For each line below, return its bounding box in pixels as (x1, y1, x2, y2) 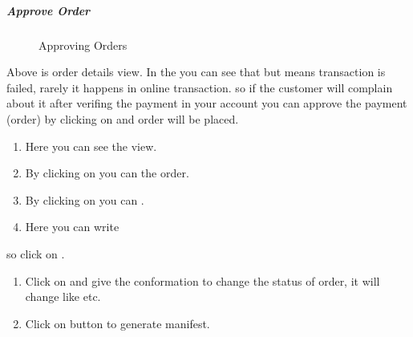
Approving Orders (38, 36, 128, 53)
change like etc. (25, 288, 101, 305)
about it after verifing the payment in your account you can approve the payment (6, 95, 407, 112)
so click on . (6, 245, 65, 262)
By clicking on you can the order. (25, 164, 189, 181)
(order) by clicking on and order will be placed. (6, 110, 239, 127)
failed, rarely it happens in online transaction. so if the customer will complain (6, 79, 393, 95)
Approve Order (6, 2, 91, 18)
